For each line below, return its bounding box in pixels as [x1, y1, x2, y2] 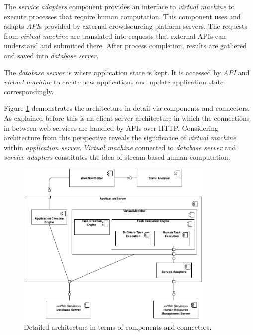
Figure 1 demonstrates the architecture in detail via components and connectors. [4, 103, 250, 113]
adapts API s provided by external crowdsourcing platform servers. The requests [4, 21, 247, 31]
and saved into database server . [4, 50, 99, 60]
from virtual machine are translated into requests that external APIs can [4, 30, 226, 41]
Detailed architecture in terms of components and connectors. [24, 321, 212, 332]
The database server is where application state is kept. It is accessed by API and [4, 67, 250, 77]
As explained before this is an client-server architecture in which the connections [4, 112, 250, 123]
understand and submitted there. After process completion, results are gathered [4, 40, 247, 51]
